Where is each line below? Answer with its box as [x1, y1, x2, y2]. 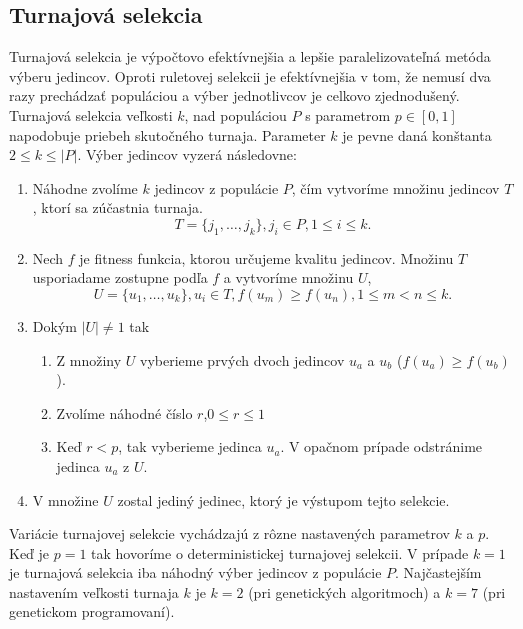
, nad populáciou [184, 104, 287, 125]
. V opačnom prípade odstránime [280, 436, 483, 457]
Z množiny [56, 349, 122, 370]
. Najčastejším [395, 562, 482, 583]
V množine [32, 489, 99, 510]
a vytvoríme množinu [223, 267, 354, 288]
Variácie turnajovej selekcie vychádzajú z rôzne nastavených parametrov [9, 523, 450, 544]
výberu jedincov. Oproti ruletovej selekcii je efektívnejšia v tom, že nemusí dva [9, 65, 491, 86]
